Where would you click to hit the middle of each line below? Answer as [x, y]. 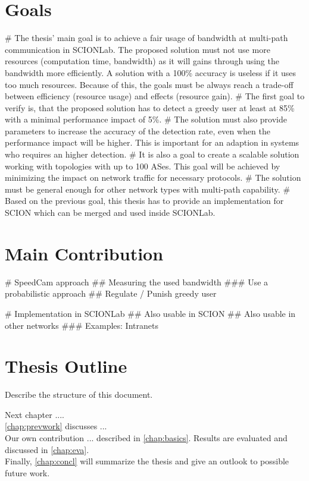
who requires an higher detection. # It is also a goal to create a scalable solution [152, 154]
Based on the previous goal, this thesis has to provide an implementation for [144, 201]
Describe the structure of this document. [79, 394]
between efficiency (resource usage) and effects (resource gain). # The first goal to [155, 96]
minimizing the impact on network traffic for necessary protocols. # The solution [153, 177]
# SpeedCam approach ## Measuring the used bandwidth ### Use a [137, 282]
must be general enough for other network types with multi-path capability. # [148, 189]
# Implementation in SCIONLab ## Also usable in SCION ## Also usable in [150, 313]
